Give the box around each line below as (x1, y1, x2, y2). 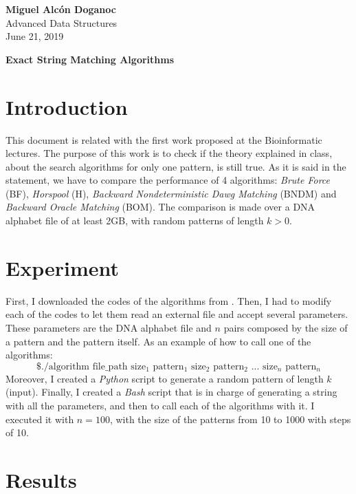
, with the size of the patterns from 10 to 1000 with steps (109, 411, 351, 426)
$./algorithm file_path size (36, 361, 146, 372)
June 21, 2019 (5, 29, 64, 43)
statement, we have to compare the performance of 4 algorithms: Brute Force (5, 173, 331, 187)
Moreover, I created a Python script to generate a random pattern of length (5, 371, 324, 385)
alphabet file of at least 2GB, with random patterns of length (5, 213, 264, 228)
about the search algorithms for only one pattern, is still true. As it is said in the (5, 159, 346, 173)
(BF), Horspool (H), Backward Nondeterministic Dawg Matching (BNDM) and (5, 186, 337, 200)
